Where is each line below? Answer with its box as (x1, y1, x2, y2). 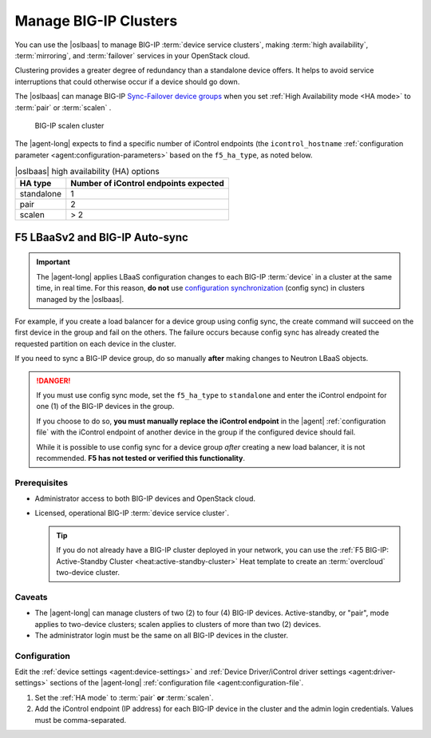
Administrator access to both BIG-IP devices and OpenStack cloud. (34, 494, 255, 503)
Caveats (14, 591, 48, 602)
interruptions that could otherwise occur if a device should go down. (14, 77, 240, 86)
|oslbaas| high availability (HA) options (14, 166, 160, 177)
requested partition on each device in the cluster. (14, 339, 176, 348)
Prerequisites (14, 477, 68, 488)
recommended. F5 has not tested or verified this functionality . (36, 453, 245, 462)
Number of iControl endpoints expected (70, 178, 225, 189)
